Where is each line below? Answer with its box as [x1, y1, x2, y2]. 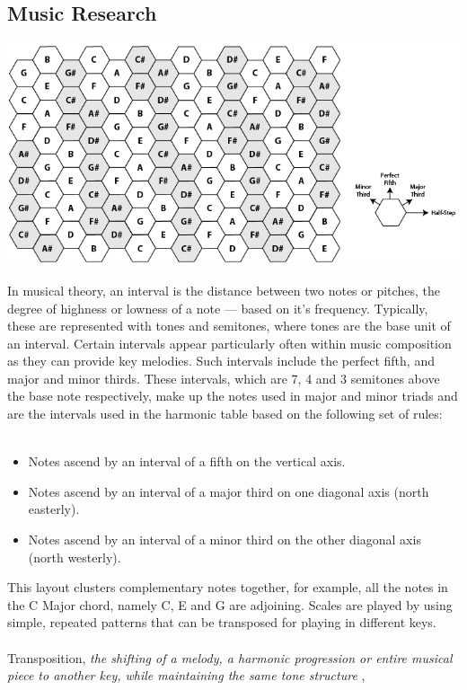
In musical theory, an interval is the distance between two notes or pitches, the [7, 280, 440, 299]
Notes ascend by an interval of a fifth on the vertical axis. [28, 452, 346, 471]
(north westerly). [28, 547, 121, 566]
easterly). [28, 500, 80, 518]
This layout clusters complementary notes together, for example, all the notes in [7, 578, 448, 597]
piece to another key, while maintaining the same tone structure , [7, 666, 366, 685]
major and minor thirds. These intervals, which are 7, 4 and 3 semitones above [7, 368, 440, 387]
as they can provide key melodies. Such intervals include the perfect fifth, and [7, 351, 435, 370]
